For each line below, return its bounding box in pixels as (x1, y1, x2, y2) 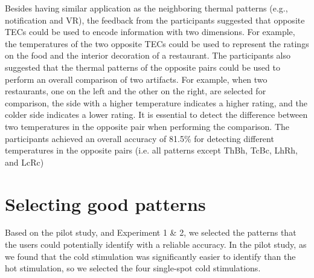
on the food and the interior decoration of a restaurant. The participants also (5, 49, 291, 62)
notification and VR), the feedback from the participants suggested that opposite (5, 13, 305, 26)
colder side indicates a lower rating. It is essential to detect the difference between (5, 108, 308, 121)
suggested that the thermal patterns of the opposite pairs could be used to (5, 60, 280, 73)
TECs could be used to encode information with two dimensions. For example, (5, 25, 295, 38)
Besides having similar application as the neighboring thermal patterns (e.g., (5, 2, 288, 14)
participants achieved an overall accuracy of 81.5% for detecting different (5, 132, 274, 144)
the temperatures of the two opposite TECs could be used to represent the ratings (5, 37, 309, 50)
